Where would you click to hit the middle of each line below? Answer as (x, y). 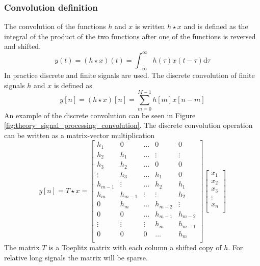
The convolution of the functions (55, 26)
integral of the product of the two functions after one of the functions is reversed (130, 36)
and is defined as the (216, 26)
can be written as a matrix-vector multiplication (80, 135)
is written (150, 26)
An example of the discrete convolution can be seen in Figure (100, 115)
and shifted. (23, 46)
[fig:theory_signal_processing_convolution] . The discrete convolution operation (128, 125)
